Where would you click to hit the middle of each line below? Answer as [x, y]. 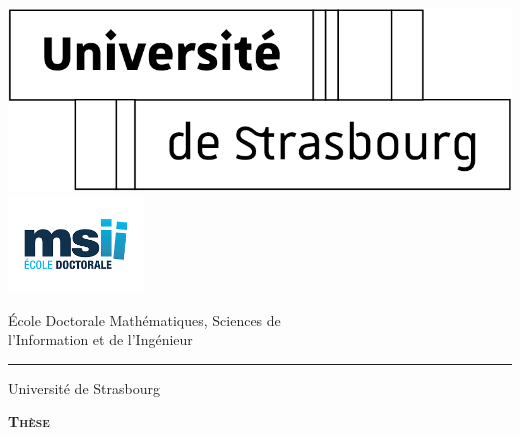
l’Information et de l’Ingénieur [100, 339]
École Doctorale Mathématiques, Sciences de [144, 319]
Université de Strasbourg [84, 387]
